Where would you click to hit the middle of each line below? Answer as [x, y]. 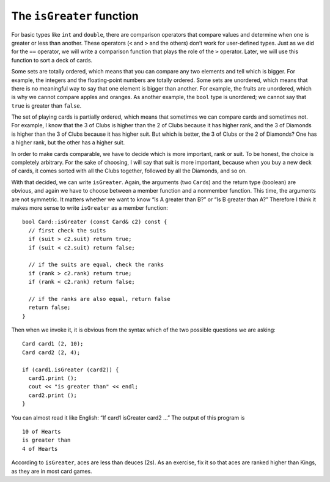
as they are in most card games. [52, 471]
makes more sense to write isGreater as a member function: [90, 207]
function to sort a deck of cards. [52, 60]
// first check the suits [67, 230]
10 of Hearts [42, 432]
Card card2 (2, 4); [51, 352]
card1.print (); [53, 378]
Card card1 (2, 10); [53, 344]
